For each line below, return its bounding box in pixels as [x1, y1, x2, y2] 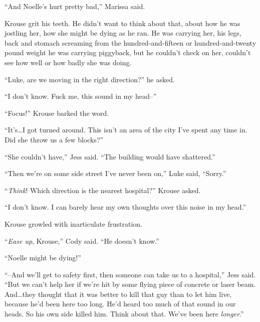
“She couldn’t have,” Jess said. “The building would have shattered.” [5, 151, 215, 162]
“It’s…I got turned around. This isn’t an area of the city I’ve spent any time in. [5, 124, 247, 135]
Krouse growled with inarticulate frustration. [5, 218, 142, 229]
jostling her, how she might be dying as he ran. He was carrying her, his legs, [5, 28, 241, 38]
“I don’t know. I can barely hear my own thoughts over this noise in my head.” [5, 202, 246, 212]
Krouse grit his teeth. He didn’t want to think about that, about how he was [5, 18, 240, 28]
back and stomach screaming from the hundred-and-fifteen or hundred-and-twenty [5, 37, 256, 48]
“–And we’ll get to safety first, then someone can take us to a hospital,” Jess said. [5, 269, 256, 279]
